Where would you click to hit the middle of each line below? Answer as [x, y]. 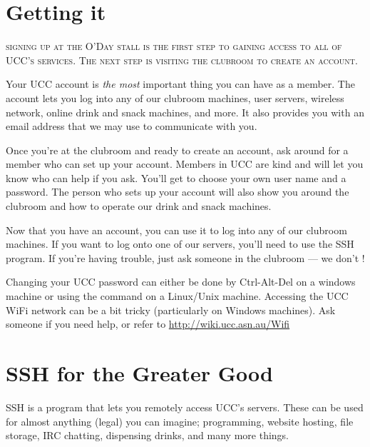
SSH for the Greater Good [139, 373]
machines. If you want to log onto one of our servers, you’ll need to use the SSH [180, 244]
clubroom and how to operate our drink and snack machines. [139, 206]
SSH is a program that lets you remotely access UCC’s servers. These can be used [185, 407]
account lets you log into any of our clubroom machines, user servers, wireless [175, 97]
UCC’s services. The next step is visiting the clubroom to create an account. [182, 60]
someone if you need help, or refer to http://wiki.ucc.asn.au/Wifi [148, 324]
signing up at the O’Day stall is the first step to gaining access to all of [174, 46]
